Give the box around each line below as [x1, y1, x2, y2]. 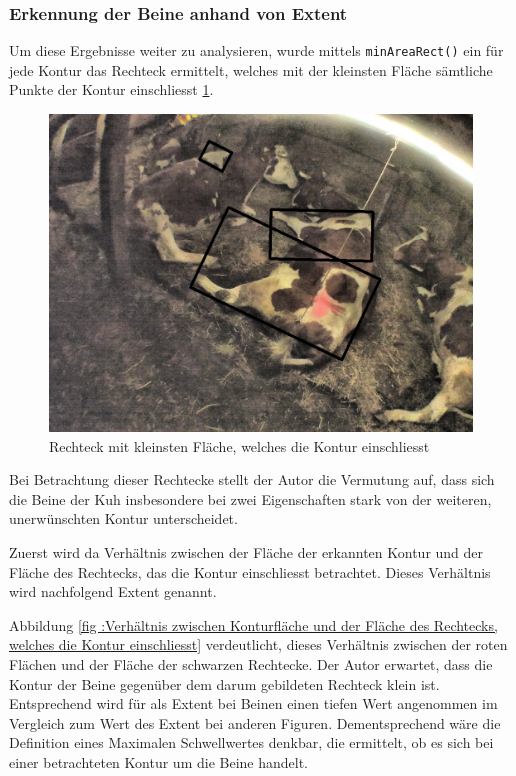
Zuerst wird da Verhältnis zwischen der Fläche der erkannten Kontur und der [9, 542, 484, 563]
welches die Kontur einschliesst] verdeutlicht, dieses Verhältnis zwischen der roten [9, 634, 508, 655]
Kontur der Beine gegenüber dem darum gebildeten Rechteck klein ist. [9, 673, 440, 694]
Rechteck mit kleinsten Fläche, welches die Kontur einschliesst [49, 435, 430, 456]
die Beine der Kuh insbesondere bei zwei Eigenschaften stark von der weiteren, [9, 488, 492, 509]
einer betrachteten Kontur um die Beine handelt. [9, 751, 308, 772]
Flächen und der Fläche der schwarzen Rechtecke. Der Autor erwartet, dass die [9, 654, 493, 674]
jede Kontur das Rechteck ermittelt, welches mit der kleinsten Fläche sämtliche [9, 59, 493, 80]
